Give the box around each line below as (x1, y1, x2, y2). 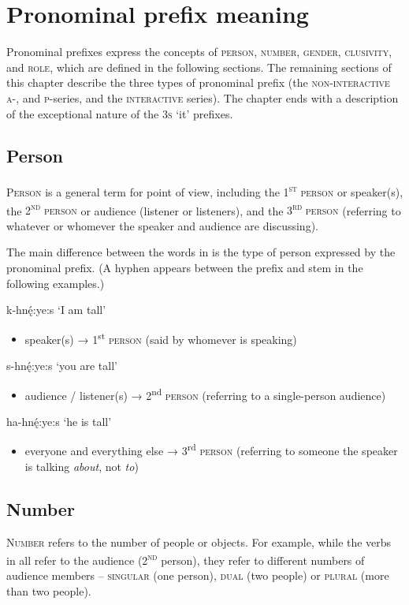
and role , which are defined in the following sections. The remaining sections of (6, 58, 392, 75)
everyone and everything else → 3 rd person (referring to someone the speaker (24, 440, 398, 459)
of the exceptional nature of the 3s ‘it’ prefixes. (6, 105, 233, 121)
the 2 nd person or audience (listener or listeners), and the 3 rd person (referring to (6, 200, 401, 218)
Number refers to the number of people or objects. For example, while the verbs (6, 533, 392, 550)
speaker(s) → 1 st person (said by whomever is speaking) (24, 328, 297, 347)
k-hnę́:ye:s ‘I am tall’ (6, 301, 106, 318)
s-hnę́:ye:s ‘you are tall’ (6, 357, 117, 374)
